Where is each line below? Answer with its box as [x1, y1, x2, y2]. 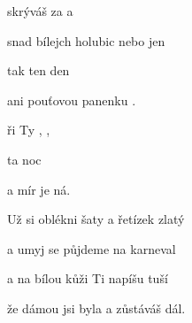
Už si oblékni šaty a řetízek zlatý [7, 210, 185, 228]
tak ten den [7, 61, 70, 80]
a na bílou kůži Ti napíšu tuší [7, 269, 168, 288]
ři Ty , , [7, 120, 50, 139]
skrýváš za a [7, 2, 73, 19]
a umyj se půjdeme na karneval [7, 239, 176, 258]
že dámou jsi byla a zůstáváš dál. [7, 298, 186, 317]
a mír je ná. [7, 180, 71, 198]
